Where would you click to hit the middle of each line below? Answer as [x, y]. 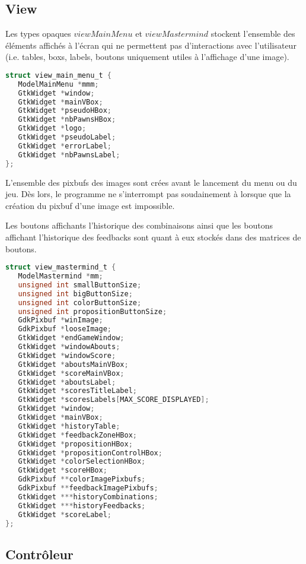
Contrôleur [39, 554]
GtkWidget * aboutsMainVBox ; [73, 364]
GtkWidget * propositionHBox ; [75, 444]
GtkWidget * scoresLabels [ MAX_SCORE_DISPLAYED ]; [114, 400]
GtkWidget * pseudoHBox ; [65, 111]
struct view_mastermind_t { [61, 267]
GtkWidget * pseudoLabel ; [67, 137]
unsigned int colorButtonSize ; [80, 302]
